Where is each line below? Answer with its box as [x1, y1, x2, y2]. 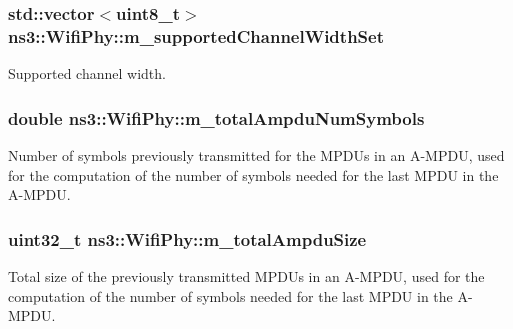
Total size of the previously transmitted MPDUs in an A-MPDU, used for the [8, 265, 485, 286]
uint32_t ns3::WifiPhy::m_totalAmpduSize [8, 226, 367, 251]
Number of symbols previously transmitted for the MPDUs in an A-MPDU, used [8, 144, 505, 165]
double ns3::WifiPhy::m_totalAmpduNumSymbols [8, 105, 425, 130]
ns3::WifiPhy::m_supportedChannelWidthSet [8, 23, 384, 48]
